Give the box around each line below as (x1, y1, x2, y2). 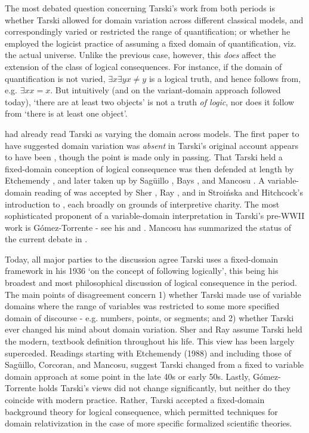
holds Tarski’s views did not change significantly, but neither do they (38, 382, 291, 394)
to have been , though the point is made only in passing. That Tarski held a (5, 151, 283, 163)
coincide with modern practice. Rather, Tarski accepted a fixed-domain (5, 394, 265, 405)
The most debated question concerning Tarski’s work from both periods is (5, 2, 275, 14)
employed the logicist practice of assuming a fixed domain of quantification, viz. (5, 36, 296, 49)
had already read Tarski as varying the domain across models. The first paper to (5, 127, 299, 139)
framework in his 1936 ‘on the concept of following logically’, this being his (5, 264, 279, 277)
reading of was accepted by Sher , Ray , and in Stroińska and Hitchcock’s (34, 185, 303, 198)
